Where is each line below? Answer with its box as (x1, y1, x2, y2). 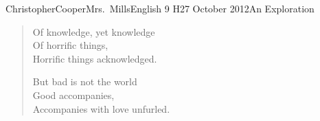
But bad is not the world (32, 74, 137, 89)
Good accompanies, (32, 87, 115, 102)
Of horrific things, (32, 38, 108, 52)
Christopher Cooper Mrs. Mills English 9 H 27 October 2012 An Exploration (5, 1, 315, 15)
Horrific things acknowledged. (32, 51, 157, 65)
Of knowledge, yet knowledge (32, 24, 155, 38)
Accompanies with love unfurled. (32, 101, 170, 115)
